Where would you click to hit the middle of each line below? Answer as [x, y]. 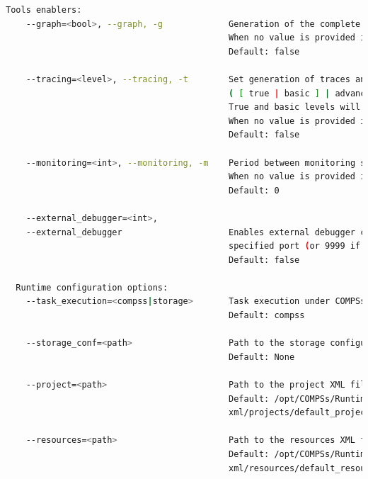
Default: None [262, 357]
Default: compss [267, 316]
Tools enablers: [44, 10]
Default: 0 [254, 190]
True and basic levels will [295, 107]
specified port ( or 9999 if [295, 246]
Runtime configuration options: [92, 287]
